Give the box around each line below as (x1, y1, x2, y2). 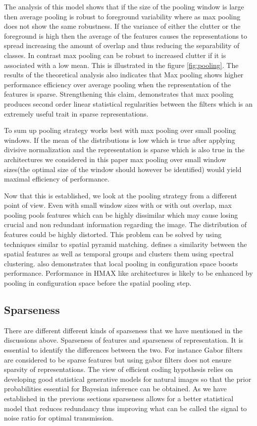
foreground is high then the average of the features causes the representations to (4, 30, 248, 41)
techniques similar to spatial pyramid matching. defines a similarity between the (4, 239, 247, 249)
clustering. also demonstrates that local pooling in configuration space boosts (4, 258, 238, 268)
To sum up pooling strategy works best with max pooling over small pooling (4, 125, 236, 135)
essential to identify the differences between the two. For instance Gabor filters (4, 345, 243, 355)
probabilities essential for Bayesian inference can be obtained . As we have (4, 383, 227, 394)
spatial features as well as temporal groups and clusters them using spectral (4, 248, 234, 259)
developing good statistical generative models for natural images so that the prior (4, 373, 252, 384)
